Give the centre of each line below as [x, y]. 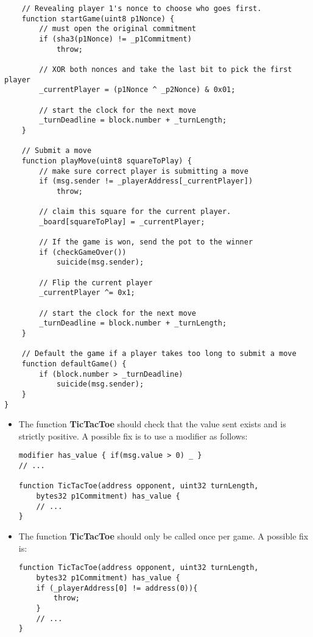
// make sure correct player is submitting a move [144, 171]
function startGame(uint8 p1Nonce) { [98, 19]
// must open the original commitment [118, 29]
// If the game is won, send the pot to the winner [146, 242]
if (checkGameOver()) [83, 252]
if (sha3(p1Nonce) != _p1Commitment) [115, 39]
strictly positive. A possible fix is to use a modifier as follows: [133, 436]
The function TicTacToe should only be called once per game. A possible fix [164, 536]
